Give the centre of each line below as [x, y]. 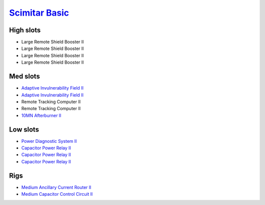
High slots [25, 30]
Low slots [24, 129]
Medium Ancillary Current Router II [56, 187]
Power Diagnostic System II [49, 141]
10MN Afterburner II [41, 115]
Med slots [25, 77]
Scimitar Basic [39, 13]
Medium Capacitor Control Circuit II [57, 194]
